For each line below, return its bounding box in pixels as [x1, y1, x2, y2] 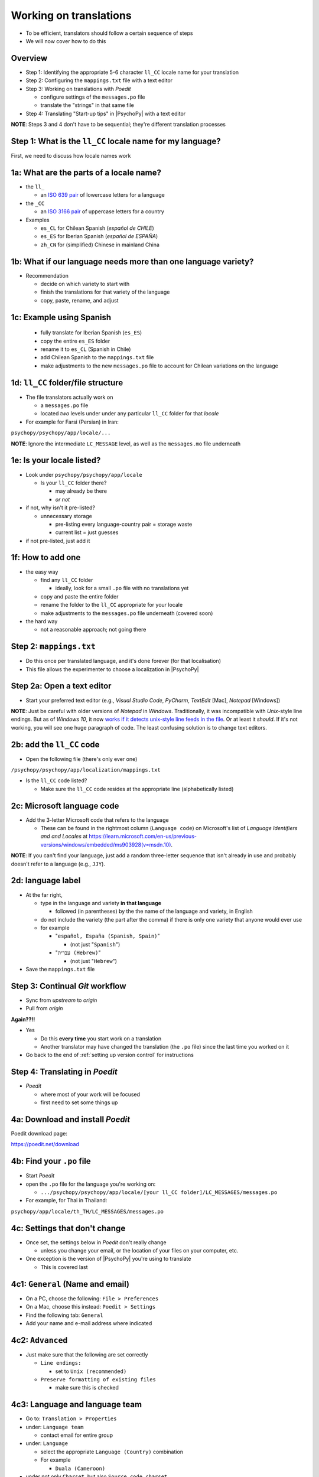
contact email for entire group [40, 1432, 113, 1439]
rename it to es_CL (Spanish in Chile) [40, 346, 131, 353]
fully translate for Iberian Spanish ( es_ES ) [40, 329, 142, 336]
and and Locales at [40, 833, 88, 840]
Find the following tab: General [25, 1312, 103, 1319]
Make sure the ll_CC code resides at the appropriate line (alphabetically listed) [40, 785, 234, 792]
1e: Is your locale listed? [11, 456, 101, 466]
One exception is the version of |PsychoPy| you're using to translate [25, 1255, 191, 1263]
